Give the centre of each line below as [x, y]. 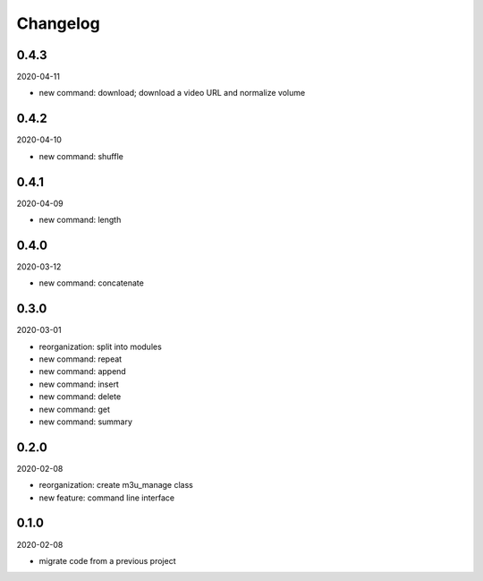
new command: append [83, 372]
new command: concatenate [92, 283]
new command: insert [79, 384]
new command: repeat [80, 359]
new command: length [80, 220]
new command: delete [80, 397]
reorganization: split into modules [101, 346]
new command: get [75, 409]
